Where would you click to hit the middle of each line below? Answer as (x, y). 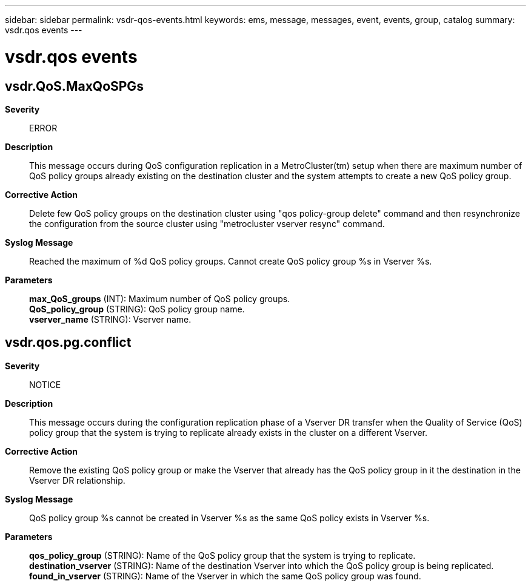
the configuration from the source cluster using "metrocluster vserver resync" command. (207, 223)
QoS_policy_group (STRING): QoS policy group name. (137, 309)
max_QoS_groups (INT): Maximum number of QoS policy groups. (160, 298)
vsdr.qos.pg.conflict (68, 343)
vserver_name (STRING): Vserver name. (110, 319)
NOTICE (45, 384)
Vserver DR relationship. (77, 480)
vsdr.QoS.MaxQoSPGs (74, 86)
